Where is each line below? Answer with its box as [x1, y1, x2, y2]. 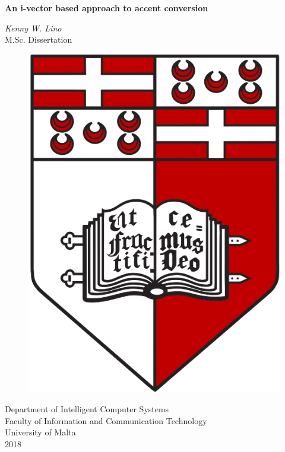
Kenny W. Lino [5, 21, 62, 34]
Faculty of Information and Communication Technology [5, 414, 207, 426]
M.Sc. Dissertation [5, 33, 72, 46]
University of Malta [5, 426, 76, 438]
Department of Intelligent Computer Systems [5, 403, 169, 415]
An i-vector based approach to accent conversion [5, 2, 208, 14]
